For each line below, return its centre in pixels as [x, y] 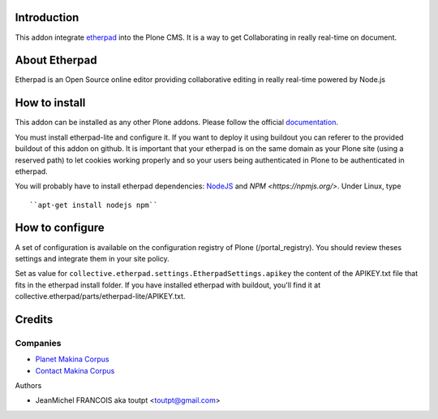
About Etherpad [56, 60]
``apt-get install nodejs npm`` [94, 205]
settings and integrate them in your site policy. [92, 258]
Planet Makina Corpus [72, 359]
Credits [34, 320]
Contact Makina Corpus [75, 370]
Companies [38, 343]
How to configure [60, 228]
